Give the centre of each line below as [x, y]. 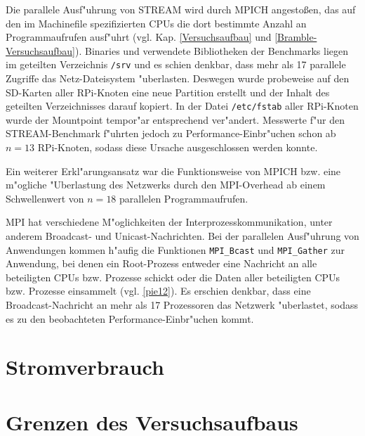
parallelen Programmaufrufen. [184, 198]
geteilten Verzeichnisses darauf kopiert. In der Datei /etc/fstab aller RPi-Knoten [182, 106]
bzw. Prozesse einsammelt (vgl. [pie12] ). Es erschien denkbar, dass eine [158, 291]
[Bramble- [296, 37]
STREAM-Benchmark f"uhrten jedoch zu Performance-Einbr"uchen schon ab [171, 133]
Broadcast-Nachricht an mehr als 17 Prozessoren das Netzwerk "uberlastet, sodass [182, 305]
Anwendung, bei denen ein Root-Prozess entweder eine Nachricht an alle [161, 263]
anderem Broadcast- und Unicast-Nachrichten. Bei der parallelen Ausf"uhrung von [182, 236]
